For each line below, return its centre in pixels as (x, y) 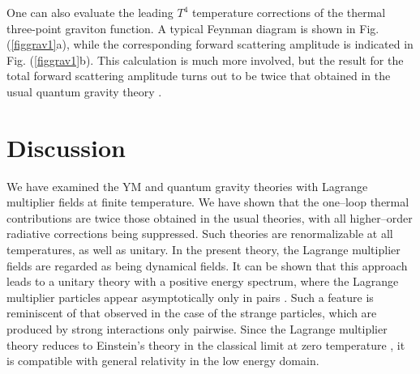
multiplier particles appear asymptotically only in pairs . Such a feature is (190, 297)
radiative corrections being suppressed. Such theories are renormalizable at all (200, 234)
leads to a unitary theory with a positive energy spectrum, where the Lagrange (203, 281)
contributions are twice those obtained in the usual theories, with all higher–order (210, 217)
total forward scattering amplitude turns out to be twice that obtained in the (199, 76)
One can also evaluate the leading (90, 12)
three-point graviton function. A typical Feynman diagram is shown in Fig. (193, 28)
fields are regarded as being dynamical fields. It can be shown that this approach (207, 265)
